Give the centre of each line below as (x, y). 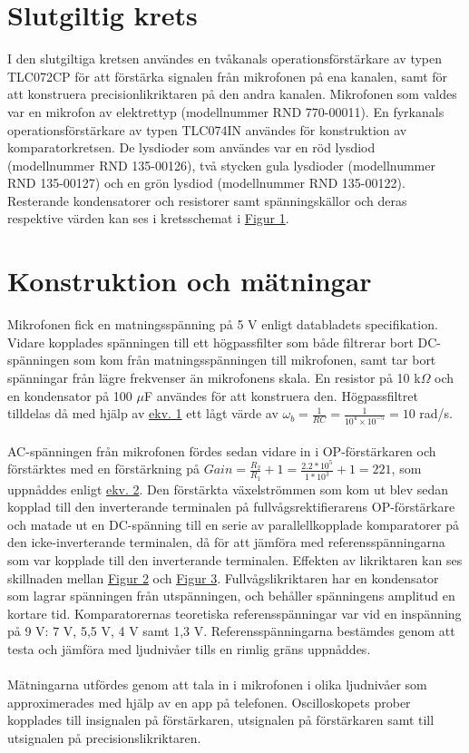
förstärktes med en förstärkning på (103, 469)
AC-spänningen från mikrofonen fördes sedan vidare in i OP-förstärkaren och (222, 450)
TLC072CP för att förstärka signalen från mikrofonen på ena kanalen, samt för (228, 76)
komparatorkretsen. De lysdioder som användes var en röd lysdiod (191, 147)
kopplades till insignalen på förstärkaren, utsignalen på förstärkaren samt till (221, 720)
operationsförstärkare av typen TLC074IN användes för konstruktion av (207, 129)
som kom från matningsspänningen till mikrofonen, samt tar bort (255, 360)
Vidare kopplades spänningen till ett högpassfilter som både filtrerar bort (210, 342)
